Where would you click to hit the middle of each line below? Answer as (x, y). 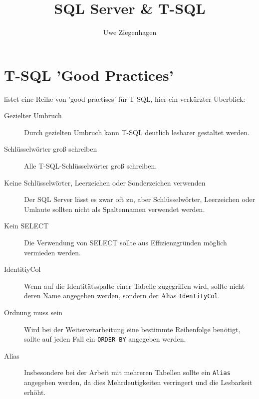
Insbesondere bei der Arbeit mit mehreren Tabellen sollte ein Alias (127, 372)
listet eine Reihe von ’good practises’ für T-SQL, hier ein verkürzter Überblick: (125, 99)
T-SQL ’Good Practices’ (89, 75)
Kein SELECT (26, 226)
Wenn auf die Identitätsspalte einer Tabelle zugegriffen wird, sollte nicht (134, 286)
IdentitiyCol (22, 269)
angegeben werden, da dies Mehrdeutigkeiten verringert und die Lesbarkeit (138, 382)
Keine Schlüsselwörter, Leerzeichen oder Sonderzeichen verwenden (105, 182)
